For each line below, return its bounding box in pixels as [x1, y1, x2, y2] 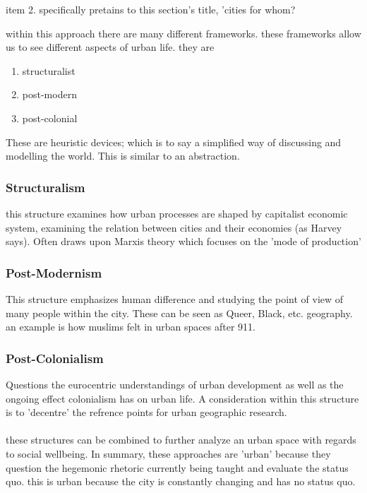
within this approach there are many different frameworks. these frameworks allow [6, 25, 361, 40]
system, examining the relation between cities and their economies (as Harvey [6, 220, 342, 234]
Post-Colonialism [6, 349, 104, 367]
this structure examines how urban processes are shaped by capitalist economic [6, 206, 348, 220]
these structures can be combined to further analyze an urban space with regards [6, 432, 356, 447]
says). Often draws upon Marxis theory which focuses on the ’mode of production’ [6, 234, 361, 249]
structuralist [22, 63, 76, 78]
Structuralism [6, 178, 85, 196]
